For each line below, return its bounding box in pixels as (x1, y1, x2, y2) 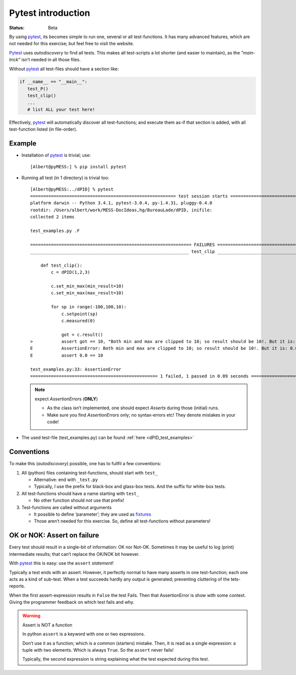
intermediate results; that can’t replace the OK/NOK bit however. (9, 551, 140, 557)
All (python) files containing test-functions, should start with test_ (21, 470, 158, 476)
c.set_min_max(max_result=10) (51, 290, 124, 296)
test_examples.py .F (30, 228, 80, 234)
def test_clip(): (40, 262, 82, 268)
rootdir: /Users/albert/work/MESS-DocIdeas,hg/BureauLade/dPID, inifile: (30, 207, 213, 213)
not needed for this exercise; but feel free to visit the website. (9, 41, 134, 47)
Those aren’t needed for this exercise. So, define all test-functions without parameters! (34, 518, 211, 524)
